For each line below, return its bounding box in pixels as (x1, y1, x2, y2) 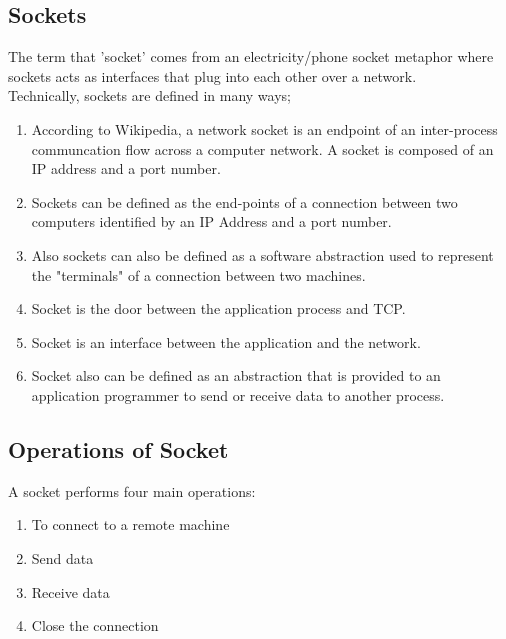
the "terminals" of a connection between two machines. (31, 264, 366, 285)
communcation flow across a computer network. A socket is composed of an (31, 138, 494, 159)
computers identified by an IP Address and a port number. (31, 211, 392, 232)
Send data (31, 547, 94, 568)
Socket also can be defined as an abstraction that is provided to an (31, 365, 441, 386)
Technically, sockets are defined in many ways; (8, 85, 291, 106)
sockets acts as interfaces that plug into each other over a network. (8, 65, 417, 86)
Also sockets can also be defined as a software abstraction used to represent (31, 244, 494, 265)
